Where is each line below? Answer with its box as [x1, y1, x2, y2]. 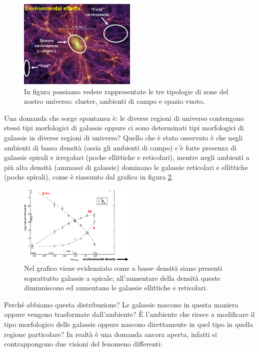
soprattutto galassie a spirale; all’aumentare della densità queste [24, 272, 220, 283]
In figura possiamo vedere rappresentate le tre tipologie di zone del [24, 86, 228, 96]
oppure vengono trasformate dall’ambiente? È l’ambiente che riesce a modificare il [4, 309, 255, 319]
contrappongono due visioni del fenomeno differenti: [4, 338, 162, 349]
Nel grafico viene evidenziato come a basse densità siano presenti [24, 263, 222, 273]
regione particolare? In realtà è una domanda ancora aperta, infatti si [4, 328, 217, 339]
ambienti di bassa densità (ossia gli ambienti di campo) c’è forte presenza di [4, 142, 236, 152]
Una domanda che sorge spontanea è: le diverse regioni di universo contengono [4, 112, 244, 123]
